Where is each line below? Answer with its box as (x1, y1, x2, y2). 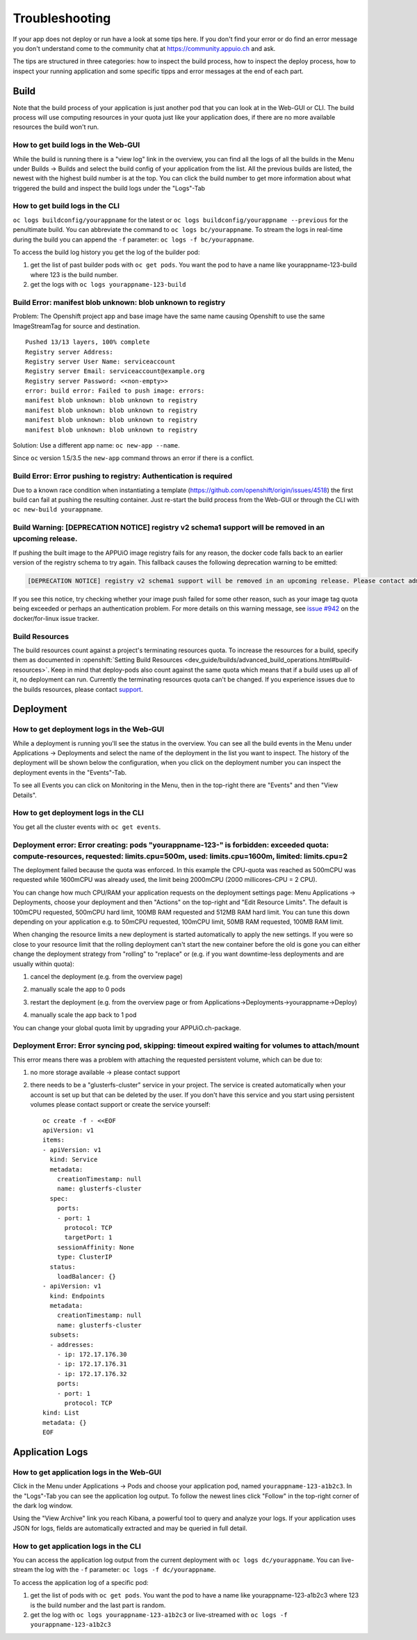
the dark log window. (13, 1501, 73, 1510)
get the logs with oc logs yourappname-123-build (30, 281, 187, 289)
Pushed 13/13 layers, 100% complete (25, 338, 150, 346)
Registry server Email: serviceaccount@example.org (25, 368, 205, 375)
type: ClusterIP (56, 1253, 113, 1261)
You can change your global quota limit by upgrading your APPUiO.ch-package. (13, 1023, 241, 1032)
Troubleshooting (13, 10, 111, 26)
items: (42, 1136, 65, 1144)
